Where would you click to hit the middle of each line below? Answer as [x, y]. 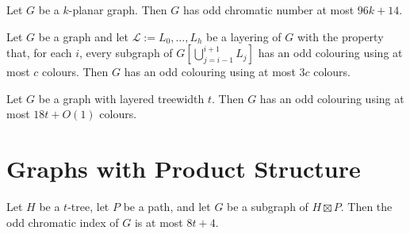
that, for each [39, 53]
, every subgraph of [126, 53]
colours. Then [75, 72]
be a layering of [244, 36]
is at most [159, 222]
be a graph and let [83, 36]
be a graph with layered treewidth [121, 98]
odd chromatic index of [63, 222]
